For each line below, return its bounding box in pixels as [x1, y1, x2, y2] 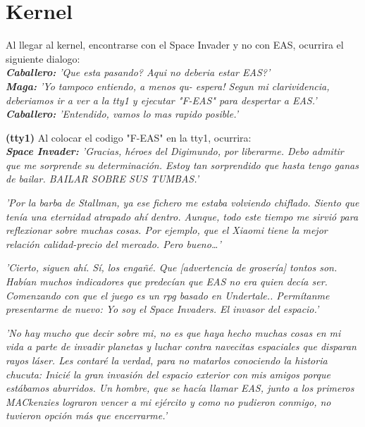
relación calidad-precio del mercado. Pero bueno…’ [6, 236, 221, 251]
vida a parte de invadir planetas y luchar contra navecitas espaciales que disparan [6, 339, 357, 354]
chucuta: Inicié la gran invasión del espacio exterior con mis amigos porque [6, 366, 331, 381]
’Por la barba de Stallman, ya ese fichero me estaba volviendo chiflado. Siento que [6, 195, 359, 210]
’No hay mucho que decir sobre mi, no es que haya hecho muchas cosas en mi [6, 325, 341, 340]
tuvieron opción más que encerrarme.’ [6, 408, 168, 423]
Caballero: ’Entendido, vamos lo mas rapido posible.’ [6, 106, 238, 121]
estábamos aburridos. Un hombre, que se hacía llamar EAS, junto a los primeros [6, 380, 354, 395]
